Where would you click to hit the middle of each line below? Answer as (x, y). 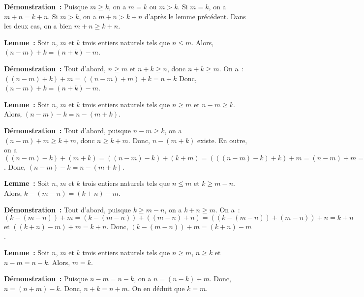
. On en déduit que (156, 288)
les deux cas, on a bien (38, 26)
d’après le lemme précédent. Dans (195, 16)
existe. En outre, (222, 140)
